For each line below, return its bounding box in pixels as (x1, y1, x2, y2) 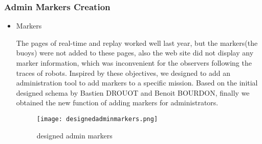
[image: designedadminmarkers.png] (36, 115, 158, 123)
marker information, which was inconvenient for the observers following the (16, 57, 252, 68)
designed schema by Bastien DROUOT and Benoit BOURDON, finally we (16, 87, 250, 98)
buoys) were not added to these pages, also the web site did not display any (16, 47, 254, 58)
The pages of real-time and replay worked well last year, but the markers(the (16, 37, 258, 48)
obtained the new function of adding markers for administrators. (16, 97, 219, 108)
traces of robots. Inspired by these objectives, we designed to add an (16, 67, 231, 78)
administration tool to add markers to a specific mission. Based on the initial (16, 77, 258, 88)
